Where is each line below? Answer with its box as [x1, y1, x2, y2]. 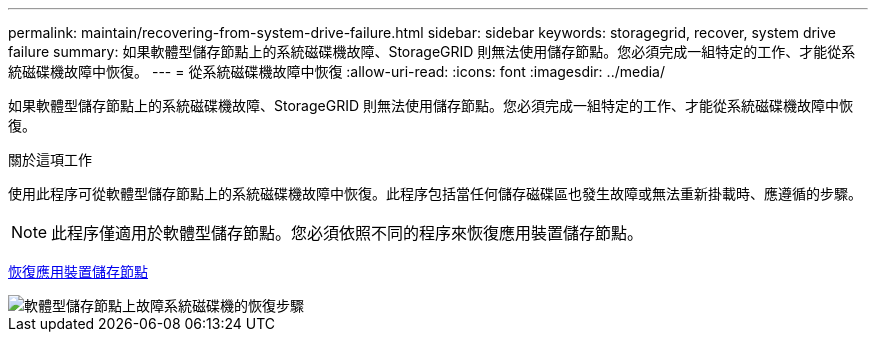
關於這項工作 [8, 151, 92, 168]
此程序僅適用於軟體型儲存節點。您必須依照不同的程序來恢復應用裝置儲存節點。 [51, 223, 644, 243]
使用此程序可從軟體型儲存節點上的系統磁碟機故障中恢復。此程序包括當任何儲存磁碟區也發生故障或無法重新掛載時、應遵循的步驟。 [8, 185, 862, 202]
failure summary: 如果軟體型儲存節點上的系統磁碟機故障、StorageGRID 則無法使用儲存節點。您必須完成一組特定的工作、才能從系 [8, 43, 856, 60]
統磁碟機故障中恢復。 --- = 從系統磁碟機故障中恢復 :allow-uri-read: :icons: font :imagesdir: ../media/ [8, 63, 666, 80]
